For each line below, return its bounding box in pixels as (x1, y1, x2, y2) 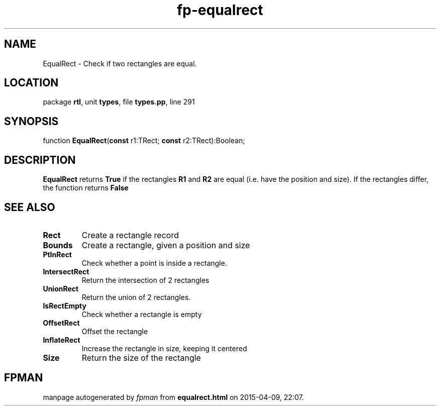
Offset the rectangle (81, 327, 148, 336)
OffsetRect (43, 318, 80, 327)
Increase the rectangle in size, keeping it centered (81, 344, 247, 353)
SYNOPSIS (4, 115, 59, 128)
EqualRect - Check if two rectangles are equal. (43, 59, 197, 68)
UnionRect (43, 284, 79, 293)
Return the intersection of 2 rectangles (81, 275, 209, 284)
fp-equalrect (177, 2, 263, 19)
